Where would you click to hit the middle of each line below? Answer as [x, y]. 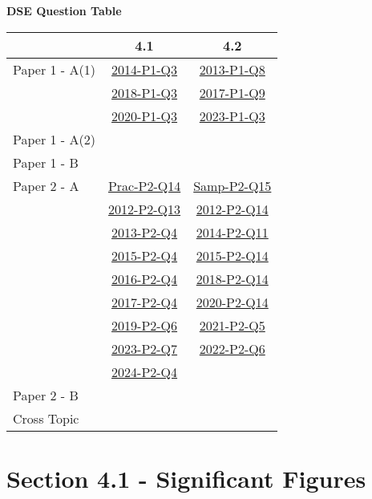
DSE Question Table [64, 10]
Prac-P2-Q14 [144, 185]
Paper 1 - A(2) [54, 139]
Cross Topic [46, 418]
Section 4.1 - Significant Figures [186, 478]
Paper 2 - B [46, 395]
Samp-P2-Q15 [232, 185]
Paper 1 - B [46, 162]
